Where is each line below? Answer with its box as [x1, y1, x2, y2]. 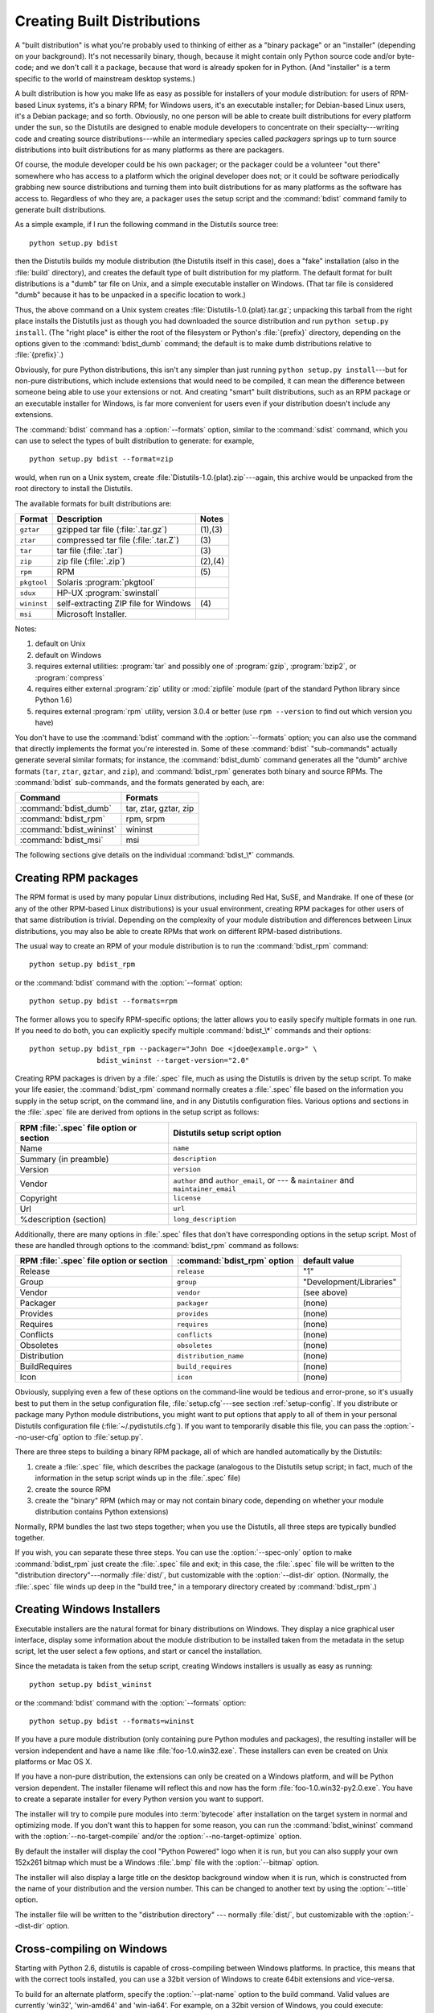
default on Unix [35, 639, 86, 648]
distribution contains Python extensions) [35, 1507, 169, 1517]
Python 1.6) [35, 695, 72, 705]
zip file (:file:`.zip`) [56, 556, 126, 567]
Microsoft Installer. [56, 609, 128, 619]
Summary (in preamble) [19, 1153, 109, 1164]
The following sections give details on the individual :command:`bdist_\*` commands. [14, 850, 295, 860]
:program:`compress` [35, 672, 105, 682]
